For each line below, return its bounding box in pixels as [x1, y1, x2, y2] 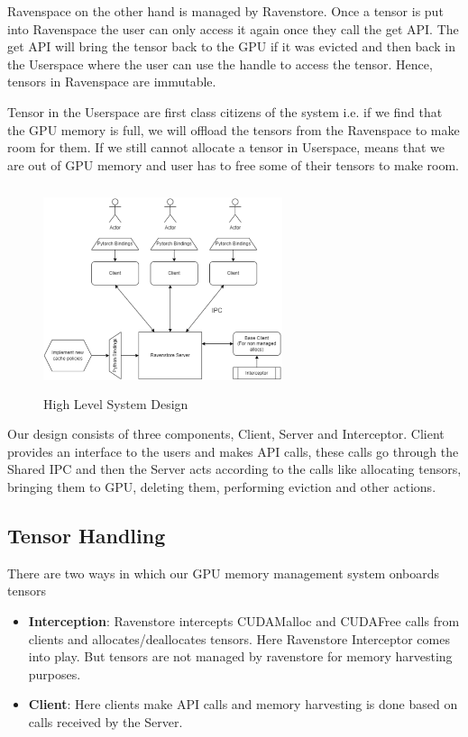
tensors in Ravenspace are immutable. [7, 72, 216, 91]
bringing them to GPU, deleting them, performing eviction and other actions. [7, 478, 436, 496]
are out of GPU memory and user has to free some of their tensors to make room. [7, 155, 460, 174]
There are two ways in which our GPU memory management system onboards [7, 563, 440, 582]
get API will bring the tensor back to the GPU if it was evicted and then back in [7, 37, 455, 56]
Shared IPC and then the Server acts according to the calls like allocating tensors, [7, 459, 462, 478]
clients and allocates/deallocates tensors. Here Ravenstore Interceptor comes [28, 629, 450, 648]
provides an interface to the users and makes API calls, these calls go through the [7, 441, 459, 460]
